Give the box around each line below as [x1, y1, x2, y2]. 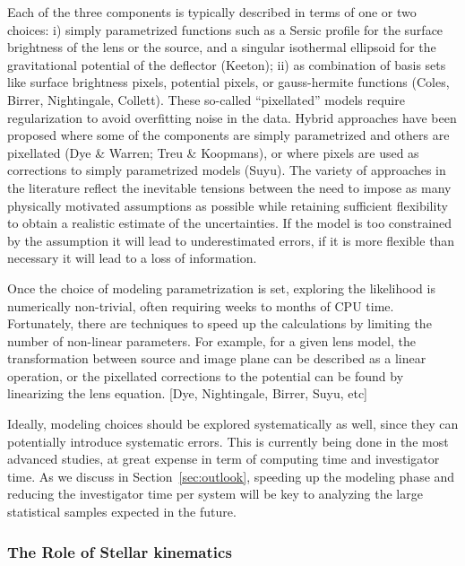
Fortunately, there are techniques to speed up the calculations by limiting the [7, 314, 432, 333]
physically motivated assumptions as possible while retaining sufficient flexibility [7, 196, 448, 214]
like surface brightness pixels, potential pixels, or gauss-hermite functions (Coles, [7, 73, 450, 91]
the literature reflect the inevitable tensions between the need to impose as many [7, 178, 452, 196]
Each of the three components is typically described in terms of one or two [7, 3, 417, 21]
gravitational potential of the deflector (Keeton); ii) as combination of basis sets [7, 55, 446, 74]
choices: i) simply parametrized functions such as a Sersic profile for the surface [7, 20, 443, 39]
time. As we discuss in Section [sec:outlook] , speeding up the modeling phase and [7, 466, 455, 485]
